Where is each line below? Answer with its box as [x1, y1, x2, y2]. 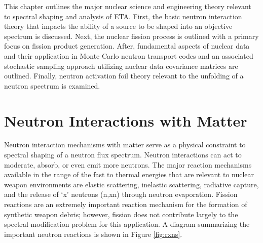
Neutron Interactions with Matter [4, 110, 247, 131]
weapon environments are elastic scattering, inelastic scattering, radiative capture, [4, 179, 259, 189]
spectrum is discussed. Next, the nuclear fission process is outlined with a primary [4, 30, 259, 41]
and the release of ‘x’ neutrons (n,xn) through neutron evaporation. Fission [4, 189, 238, 199]
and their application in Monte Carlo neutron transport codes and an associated [4, 50, 253, 61]
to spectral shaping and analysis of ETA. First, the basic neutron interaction [4, 11, 242, 21]
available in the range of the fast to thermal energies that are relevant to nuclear [4, 169, 254, 180]
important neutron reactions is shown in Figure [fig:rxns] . [4, 228, 182, 239]
